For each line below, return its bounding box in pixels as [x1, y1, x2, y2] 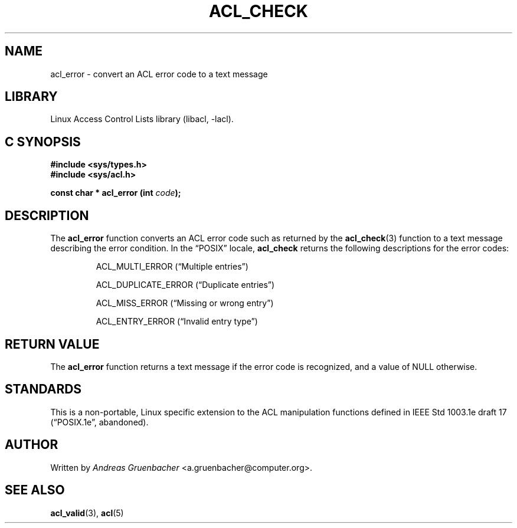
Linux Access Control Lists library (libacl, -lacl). [50, 114, 234, 124]
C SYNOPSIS [5, 134, 81, 149]
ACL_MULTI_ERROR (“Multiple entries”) [96, 261, 248, 272]
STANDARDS [5, 382, 82, 397]
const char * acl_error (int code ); [50, 188, 181, 198]
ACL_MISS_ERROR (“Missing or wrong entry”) [96, 298, 274, 309]
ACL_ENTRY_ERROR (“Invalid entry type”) [96, 316, 258, 327]
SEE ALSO [5, 483, 65, 498]
